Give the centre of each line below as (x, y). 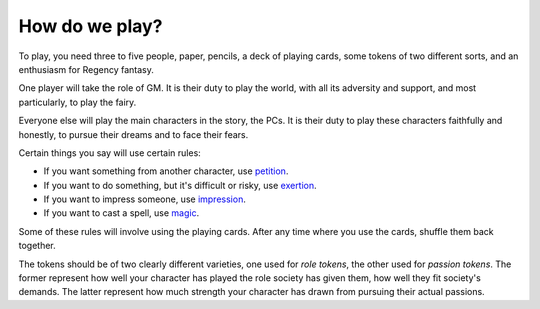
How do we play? (90, 26)
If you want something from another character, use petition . (166, 171)
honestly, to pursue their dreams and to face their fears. (133, 134)
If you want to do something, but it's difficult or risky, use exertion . (180, 185)
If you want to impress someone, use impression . (145, 199)
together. (37, 246)
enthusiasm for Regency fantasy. (86, 69)
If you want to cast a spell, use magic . (121, 213)
